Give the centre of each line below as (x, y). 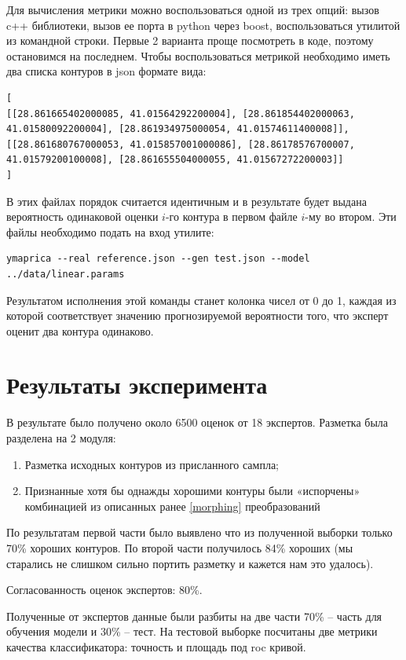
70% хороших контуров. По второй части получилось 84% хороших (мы (180, 547)
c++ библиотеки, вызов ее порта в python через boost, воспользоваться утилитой (203, 25)
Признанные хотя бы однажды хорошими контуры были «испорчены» (192, 491)
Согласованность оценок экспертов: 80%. (104, 590)
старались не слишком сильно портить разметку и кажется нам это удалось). (190, 563)
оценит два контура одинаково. (80, 330)
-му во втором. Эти (351, 216)
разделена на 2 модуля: (61, 438)
